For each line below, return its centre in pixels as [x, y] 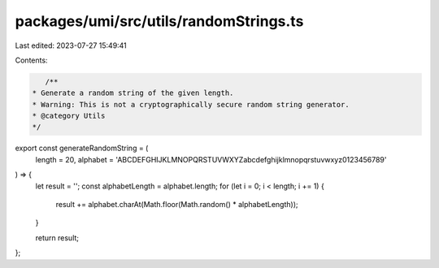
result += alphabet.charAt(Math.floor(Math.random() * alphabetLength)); [177, 205]
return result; [57, 238]
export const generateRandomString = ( [82, 148]
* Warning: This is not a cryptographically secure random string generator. [191, 104]
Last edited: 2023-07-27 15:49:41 [71, 45]
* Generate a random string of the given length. [133, 93]
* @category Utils [69, 116]
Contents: [31, 60]
